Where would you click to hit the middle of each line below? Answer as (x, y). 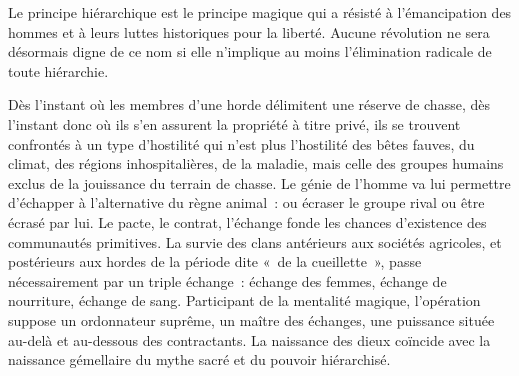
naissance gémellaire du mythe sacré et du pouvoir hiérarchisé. (199, 359)
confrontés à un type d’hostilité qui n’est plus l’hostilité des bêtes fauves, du (241, 143)
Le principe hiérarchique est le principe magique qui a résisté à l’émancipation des (260, 12)
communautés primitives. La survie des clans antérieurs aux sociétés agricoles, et (255, 241)
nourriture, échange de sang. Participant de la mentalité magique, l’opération (244, 300)
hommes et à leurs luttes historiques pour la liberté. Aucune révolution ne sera (249, 31)
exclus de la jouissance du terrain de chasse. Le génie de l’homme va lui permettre (259, 182)
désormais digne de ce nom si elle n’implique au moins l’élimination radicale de (250, 51)
